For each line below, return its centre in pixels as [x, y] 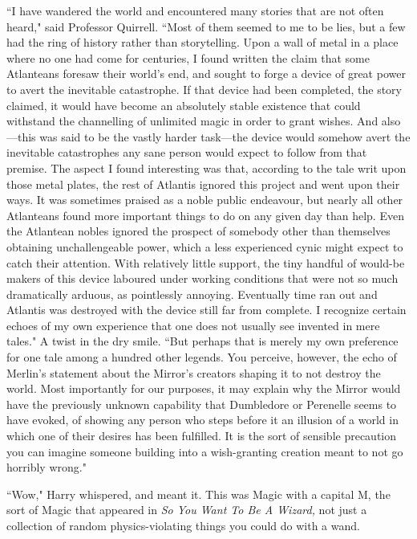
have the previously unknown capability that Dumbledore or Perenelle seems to [202, 404]
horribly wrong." [47, 467]
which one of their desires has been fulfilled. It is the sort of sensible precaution [202, 436]
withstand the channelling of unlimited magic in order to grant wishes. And [192, 121]
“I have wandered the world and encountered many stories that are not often [195, 10]
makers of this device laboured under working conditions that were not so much [202, 278]
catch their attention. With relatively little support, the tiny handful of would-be [206, 262]
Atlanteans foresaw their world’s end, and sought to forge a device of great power [206, 73]
